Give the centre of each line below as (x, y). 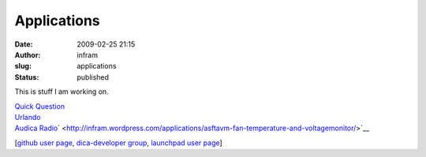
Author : (28, 54)
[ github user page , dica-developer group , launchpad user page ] (118, 143)
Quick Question (40, 106)
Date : (24, 44)
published (93, 77)
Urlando (28, 117)
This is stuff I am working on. (62, 92)
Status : (27, 77)
